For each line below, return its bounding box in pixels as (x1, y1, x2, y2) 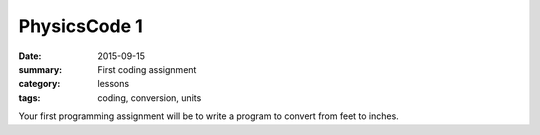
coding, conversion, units (97, 91, 202, 104)
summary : (18, 63, 63, 75)
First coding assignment (97, 63, 197, 75)
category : (18, 78, 61, 90)
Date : (18, 50, 42, 62)
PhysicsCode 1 (18, 15, 144, 37)
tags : (18, 91, 41, 104)
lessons (97, 78, 130, 90)
